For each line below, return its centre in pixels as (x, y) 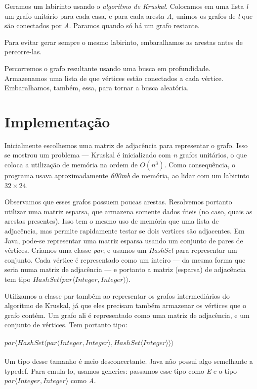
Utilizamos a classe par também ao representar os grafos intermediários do (117, 295)
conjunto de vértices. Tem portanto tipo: (66, 325)
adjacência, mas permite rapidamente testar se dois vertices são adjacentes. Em (125, 231)
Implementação (57, 121)
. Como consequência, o (200, 165)
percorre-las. (23, 52)
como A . (83, 380)
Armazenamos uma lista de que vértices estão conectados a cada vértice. (114, 78)
